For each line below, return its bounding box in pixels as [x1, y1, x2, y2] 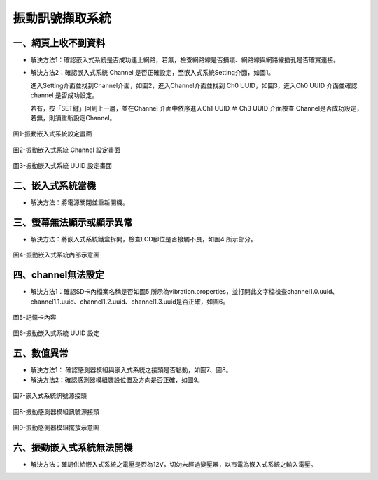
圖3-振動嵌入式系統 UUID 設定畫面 [13, 162, 112, 170]
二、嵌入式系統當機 [13, 180, 96, 192]
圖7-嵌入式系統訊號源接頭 [13, 392, 87, 400]
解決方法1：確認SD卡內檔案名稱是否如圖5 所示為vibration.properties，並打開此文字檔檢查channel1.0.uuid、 [30, 288, 339, 296]
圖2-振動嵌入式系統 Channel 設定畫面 [13, 146, 121, 154]
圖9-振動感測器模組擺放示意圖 [13, 423, 100, 432]
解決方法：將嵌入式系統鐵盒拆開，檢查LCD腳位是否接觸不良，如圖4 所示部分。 [30, 235, 257, 243]
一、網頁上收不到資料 [13, 37, 105, 49]
